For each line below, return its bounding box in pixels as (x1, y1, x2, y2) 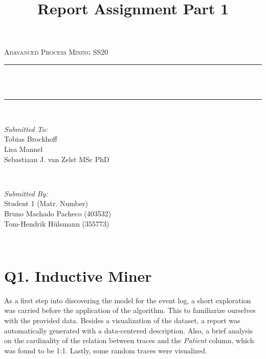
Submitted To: (4, 123, 48, 134)
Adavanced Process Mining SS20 (4, 47, 108, 57)
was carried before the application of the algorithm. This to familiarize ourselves (4, 305, 256, 316)
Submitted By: (4, 188, 48, 198)
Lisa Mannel (4, 143, 43, 154)
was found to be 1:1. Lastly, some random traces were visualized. (4, 345, 207, 355)
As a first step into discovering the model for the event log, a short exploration (4, 295, 251, 305)
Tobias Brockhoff (4, 133, 57, 144)
